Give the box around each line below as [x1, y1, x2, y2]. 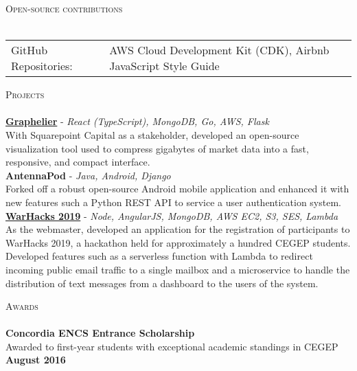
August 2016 [5, 352, 66, 367]
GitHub [11, 42, 48, 58]
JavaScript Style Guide [109, 58, 220, 74]
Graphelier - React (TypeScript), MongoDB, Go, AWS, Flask [5, 114, 269, 128]
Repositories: [11, 58, 73, 74]
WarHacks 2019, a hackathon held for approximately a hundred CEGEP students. [5, 235, 351, 249]
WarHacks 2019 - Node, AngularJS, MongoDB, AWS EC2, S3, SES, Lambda [5, 208, 338, 223]
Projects [5, 87, 45, 102]
